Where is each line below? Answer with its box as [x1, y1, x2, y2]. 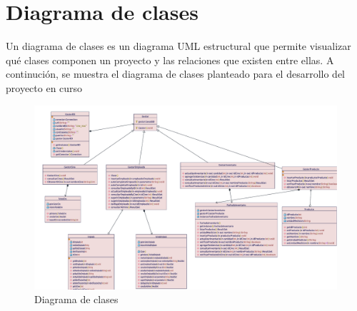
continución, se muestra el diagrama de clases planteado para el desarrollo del [6, 66, 345, 81]
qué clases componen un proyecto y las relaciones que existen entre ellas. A [6, 52, 334, 67]
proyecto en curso [6, 80, 83, 95]
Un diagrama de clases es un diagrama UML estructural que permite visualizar [6, 39, 351, 53]
